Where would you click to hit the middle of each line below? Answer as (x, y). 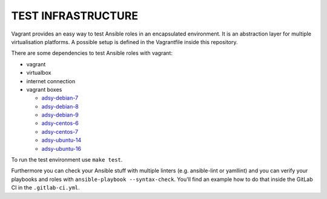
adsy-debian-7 (60, 98)
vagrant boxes (44, 89)
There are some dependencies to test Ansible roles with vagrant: (92, 53)
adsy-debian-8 (60, 106)
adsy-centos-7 (60, 131)
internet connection (51, 81)
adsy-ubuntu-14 (61, 140)
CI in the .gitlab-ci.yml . (45, 188)
